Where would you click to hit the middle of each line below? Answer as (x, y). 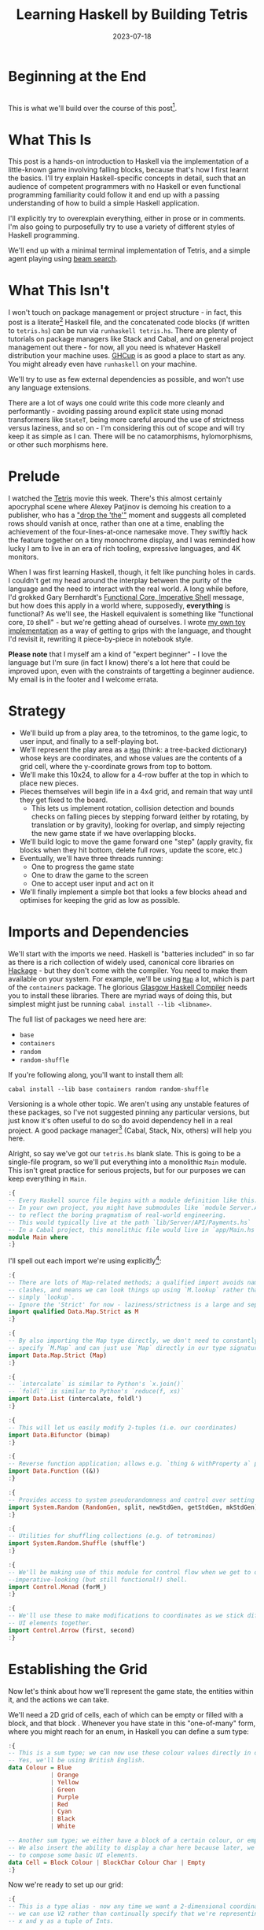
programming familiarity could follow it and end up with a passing (114, 195)
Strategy (37, 711)
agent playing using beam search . (63, 259)
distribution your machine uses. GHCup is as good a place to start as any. (127, 355)
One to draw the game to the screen (90, 874)
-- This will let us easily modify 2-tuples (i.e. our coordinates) (123, 1427)
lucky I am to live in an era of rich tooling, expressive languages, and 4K (125, 548)
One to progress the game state (83, 867)
